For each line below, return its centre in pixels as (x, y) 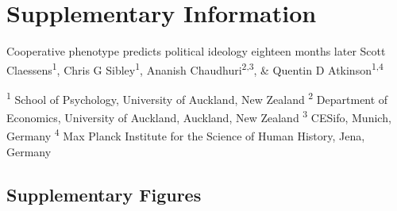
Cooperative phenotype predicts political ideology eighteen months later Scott (196, 51)
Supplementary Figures (104, 194)
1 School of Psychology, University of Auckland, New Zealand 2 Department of (197, 98)
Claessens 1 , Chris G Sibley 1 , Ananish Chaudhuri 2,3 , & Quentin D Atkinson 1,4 (195, 68)
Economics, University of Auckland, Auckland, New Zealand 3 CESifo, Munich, (199, 116)
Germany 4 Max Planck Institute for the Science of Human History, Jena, (186, 135)
